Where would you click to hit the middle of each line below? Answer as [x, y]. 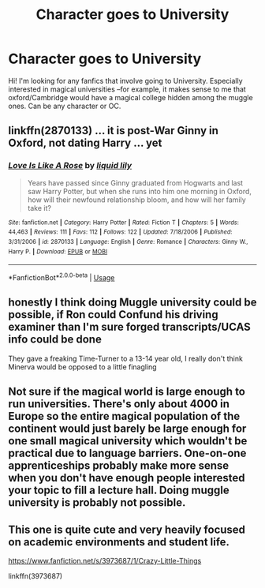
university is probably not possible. [97, 503]
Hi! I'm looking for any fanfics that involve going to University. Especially [125, 81]
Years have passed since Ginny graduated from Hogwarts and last [135, 182]
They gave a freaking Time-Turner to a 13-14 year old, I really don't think [125, 358]
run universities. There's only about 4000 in [119, 404]
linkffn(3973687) [35, 576]
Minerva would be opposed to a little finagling [82, 367]
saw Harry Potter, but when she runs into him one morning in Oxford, [140, 191]
